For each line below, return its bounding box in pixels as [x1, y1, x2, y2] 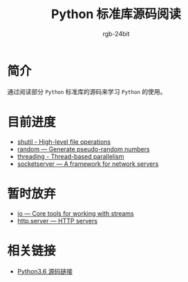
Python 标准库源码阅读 [50, 6, 182, 22]
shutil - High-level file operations [17, 138, 111, 146]
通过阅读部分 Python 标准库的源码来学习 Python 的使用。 [7, 87, 167, 95]
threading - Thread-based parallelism [17, 152, 124, 160]
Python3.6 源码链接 [17, 267, 73, 275]
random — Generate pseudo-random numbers [17, 144, 150, 153]
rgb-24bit [102, 29, 130, 38]
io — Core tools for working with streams [17, 209, 134, 218]
